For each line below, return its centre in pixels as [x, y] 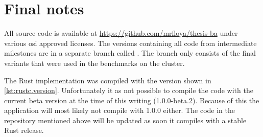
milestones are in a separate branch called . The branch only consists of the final [130, 53]
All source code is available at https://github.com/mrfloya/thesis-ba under [121, 33]
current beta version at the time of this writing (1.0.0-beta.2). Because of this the [132, 100]
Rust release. [24, 130]
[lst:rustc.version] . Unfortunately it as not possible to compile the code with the [129, 90]
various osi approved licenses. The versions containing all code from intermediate [130, 43]
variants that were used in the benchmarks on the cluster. [94, 63]
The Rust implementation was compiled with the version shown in [108, 80]
